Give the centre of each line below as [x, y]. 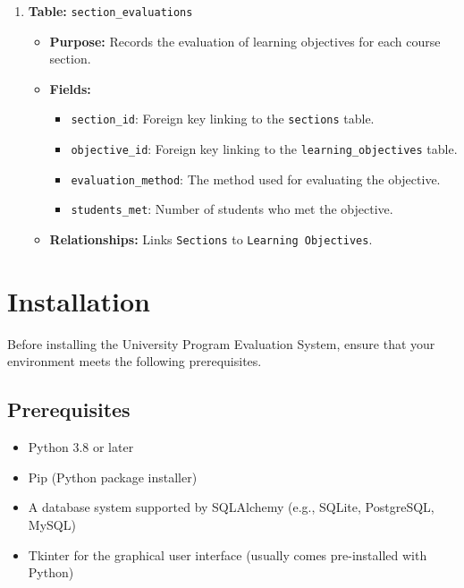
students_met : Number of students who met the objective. [232, 209]
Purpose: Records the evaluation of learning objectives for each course [245, 41]
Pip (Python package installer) [113, 477]
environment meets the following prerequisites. [135, 361]
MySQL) [52, 525]
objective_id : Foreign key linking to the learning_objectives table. [264, 149]
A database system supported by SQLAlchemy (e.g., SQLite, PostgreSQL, [231, 507]
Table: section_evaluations [110, 11]
